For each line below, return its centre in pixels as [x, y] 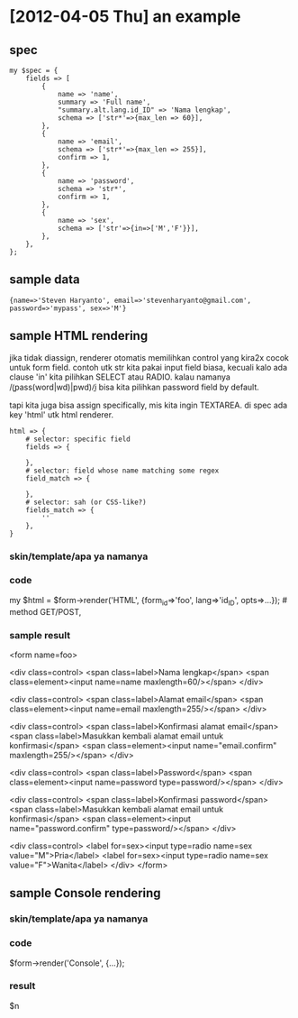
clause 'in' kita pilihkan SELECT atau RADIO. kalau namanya [120, 377]
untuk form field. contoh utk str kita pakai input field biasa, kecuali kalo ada [149, 367]
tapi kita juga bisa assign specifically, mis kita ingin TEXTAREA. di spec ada [149, 405]
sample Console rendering [85, 893]
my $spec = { [34, 70]
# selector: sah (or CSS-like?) [86, 502]
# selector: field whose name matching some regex [122, 471]
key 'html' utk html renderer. [62, 414]
